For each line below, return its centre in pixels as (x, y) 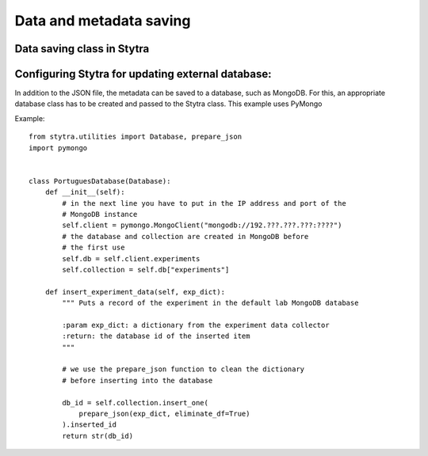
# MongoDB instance (100, 214)
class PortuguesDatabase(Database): (100, 181)
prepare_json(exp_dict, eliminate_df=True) (164, 414)
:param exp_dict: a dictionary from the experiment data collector (196, 325)
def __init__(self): (85, 192)
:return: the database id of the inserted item (156, 336)
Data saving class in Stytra (82, 49)
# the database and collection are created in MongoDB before (185, 236)
